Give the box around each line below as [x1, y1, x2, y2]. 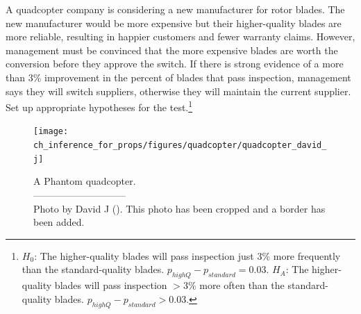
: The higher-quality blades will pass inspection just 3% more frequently [34, 248, 341, 263]
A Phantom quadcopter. [33, 174, 136, 188]
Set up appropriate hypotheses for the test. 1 [6, 98, 193, 114]
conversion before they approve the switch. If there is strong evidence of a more [6, 56, 344, 71]
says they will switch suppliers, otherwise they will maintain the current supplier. [6, 83, 351, 98]
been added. [33, 215, 85, 229]
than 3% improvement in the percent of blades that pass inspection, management [6, 69, 351, 84]
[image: [33, 126, 69, 137]
